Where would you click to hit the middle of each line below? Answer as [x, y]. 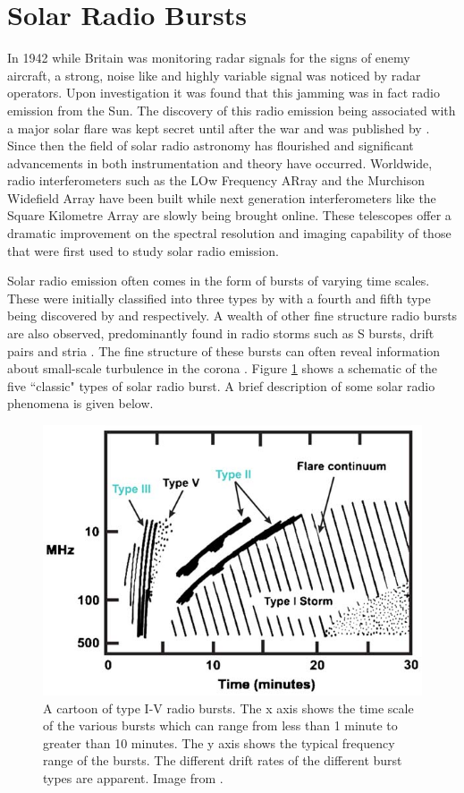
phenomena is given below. [80, 403]
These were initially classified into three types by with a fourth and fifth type [219, 298]
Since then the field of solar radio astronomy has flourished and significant [211, 145]
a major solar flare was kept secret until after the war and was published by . [219, 128]
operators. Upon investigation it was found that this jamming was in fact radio [224, 93]
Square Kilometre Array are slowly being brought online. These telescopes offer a [229, 215]
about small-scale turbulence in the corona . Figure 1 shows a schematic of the [222, 368]
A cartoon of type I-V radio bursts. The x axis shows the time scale [228, 708]
